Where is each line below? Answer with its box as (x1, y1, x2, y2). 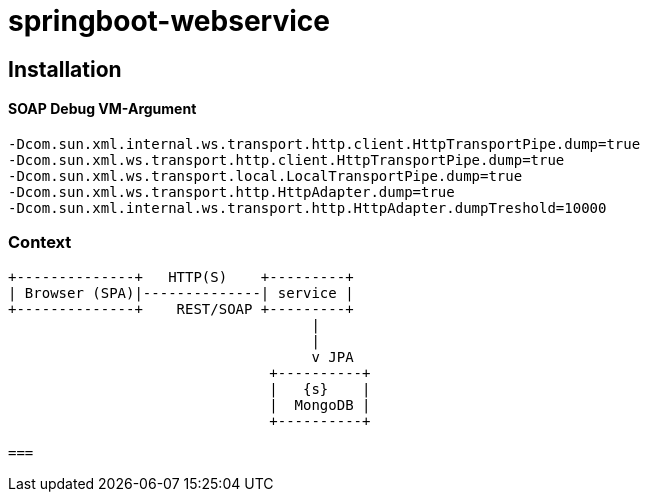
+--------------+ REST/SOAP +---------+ (8, 300, 354, 317)
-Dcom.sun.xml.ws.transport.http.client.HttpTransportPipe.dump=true (8, 151, 565, 168)
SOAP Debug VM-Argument (8, 100, 197, 118)
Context (8, 232, 72, 253)
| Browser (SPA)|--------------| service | (8, 284, 354, 301)
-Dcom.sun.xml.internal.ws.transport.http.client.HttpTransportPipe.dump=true (8, 135, 641, 152)
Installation (8, 56, 122, 82)
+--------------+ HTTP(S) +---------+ (8, 268, 354, 285)
